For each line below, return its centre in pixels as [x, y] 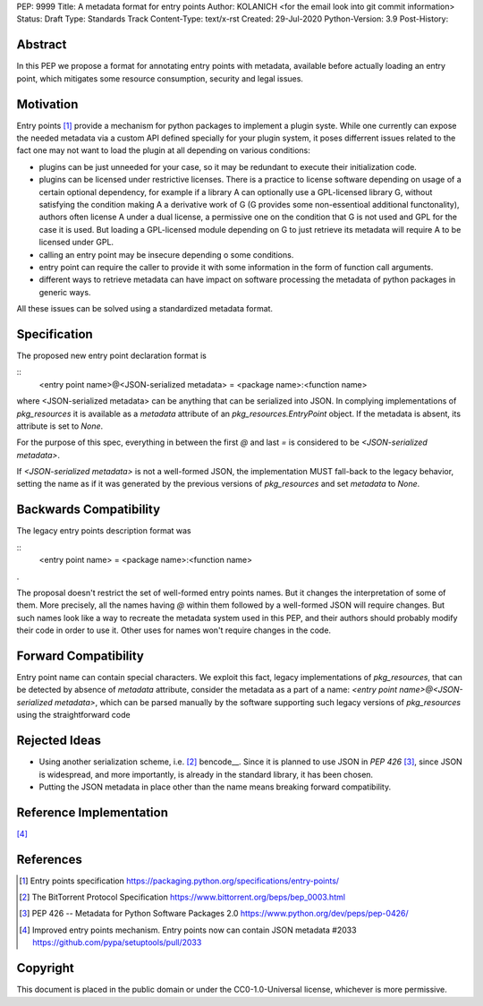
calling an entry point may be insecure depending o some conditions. [166, 254]
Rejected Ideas [59, 741]
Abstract [42, 45]
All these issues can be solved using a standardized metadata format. [144, 309]
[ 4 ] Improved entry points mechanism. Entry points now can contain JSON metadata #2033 [188, 930]
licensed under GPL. [76, 243]
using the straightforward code [73, 715]
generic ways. [65, 292]
